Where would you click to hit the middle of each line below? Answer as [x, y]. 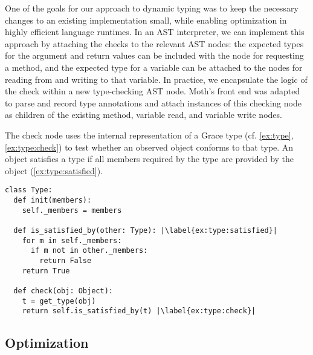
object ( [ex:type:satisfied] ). [54, 170]
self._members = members [72, 210]
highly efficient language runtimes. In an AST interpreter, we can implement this [155, 32]
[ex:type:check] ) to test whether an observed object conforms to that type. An [149, 147]
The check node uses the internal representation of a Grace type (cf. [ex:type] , [149, 135]
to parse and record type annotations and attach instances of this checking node [153, 103]
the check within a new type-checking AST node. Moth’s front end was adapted [153, 91]
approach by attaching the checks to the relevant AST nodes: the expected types [154, 43]
